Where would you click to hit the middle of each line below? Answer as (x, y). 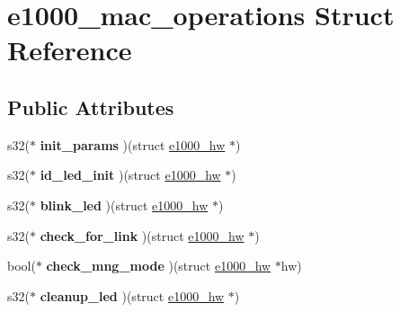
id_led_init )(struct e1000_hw (130, 175)
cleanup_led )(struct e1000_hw (132, 295)
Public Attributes (91, 107)
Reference (70, 50)
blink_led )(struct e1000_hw (124, 205)
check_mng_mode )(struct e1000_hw (159, 266)
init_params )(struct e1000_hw (133, 144)
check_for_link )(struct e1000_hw (142, 235)
